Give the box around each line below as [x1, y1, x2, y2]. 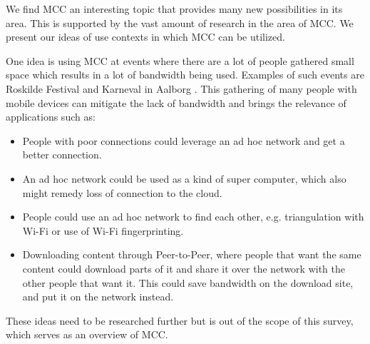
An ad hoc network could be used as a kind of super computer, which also [22, 171, 346, 186]
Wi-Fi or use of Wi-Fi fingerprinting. [22, 223, 184, 238]
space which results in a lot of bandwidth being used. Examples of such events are [6, 67, 364, 82]
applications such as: [6, 109, 96, 124]
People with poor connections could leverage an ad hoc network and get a [22, 133, 345, 148]
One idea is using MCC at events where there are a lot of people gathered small [6, 53, 354, 68]
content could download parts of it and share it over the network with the [22, 260, 345, 275]
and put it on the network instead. [22, 289, 174, 304]
